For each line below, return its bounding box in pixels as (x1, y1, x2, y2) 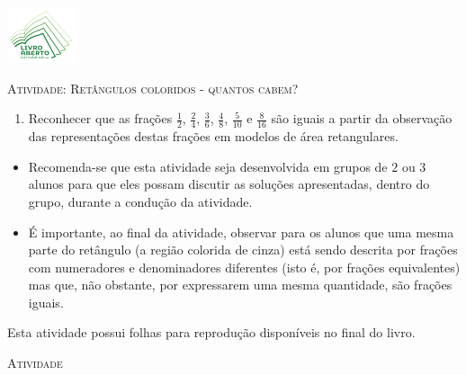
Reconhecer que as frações (28, 109, 173, 128)
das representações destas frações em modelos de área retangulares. (28, 127, 399, 146)
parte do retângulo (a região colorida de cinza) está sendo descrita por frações (28, 240, 458, 259)
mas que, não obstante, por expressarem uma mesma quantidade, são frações (28, 275, 453, 294)
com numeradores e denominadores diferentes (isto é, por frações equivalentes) (28, 257, 461, 276)
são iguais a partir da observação (271, 109, 453, 128)
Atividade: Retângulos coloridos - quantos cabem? (7, 78, 299, 97)
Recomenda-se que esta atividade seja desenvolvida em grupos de (28, 156, 388, 175)
